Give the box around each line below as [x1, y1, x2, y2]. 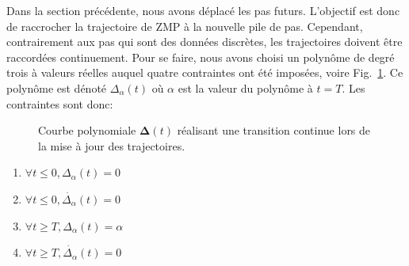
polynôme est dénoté [6, 79, 107, 96]
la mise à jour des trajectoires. [38, 137, 185, 154]
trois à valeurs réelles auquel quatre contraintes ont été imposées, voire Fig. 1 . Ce [6, 64, 403, 81]
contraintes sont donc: [6, 95, 113, 112]
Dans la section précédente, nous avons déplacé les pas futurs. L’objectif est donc [6, 2, 400, 18]
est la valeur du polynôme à [178, 79, 313, 96]
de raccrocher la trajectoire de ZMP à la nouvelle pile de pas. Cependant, [6, 17, 363, 34]
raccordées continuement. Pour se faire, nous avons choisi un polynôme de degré [6, 48, 395, 65]
